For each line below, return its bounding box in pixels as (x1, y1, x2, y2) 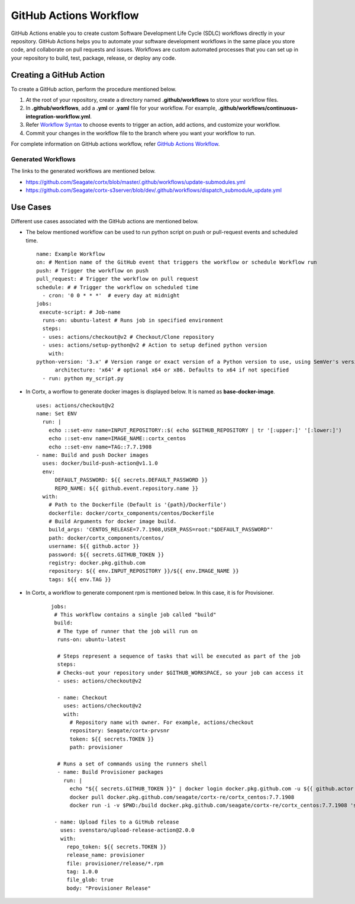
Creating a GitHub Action (11, 70, 105, 80)
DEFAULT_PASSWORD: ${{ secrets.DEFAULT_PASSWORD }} (54, 477, 208, 483)
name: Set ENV (36, 411, 77, 417)
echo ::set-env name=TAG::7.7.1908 (48, 443, 152, 450)
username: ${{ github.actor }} (48, 543, 140, 550)
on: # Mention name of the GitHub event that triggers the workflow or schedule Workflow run (36, 259, 317, 266)
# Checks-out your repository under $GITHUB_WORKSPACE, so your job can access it (57, 669, 304, 676)
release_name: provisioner (66, 852, 145, 858)
